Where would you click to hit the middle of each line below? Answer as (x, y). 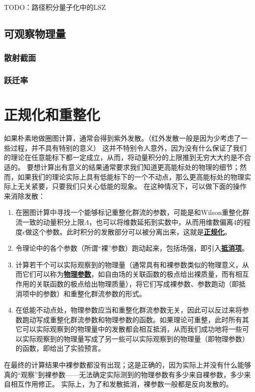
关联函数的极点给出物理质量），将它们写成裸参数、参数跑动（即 (137, 283)
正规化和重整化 (52, 115)
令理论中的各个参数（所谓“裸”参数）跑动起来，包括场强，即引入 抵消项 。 (132, 248)
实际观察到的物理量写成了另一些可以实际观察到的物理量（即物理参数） (136, 338)
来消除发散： (25, 196)
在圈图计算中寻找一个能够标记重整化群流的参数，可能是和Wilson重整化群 (132, 212)
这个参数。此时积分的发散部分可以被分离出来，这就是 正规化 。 (132, 231)
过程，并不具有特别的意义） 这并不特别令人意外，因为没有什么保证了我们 (128, 147)
